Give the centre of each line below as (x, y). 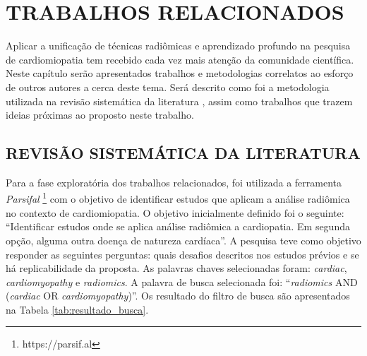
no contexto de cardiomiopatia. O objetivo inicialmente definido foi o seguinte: (175, 212)
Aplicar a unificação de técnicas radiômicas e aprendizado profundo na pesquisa (178, 46)
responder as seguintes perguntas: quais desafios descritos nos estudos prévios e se (182, 254)
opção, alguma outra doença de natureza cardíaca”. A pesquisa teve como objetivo (183, 240)
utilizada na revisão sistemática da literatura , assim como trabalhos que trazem (179, 101)
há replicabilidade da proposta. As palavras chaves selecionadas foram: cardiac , (176, 268)
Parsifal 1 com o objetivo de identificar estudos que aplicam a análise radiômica (178, 198)
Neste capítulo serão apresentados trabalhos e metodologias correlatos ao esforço (180, 73)
